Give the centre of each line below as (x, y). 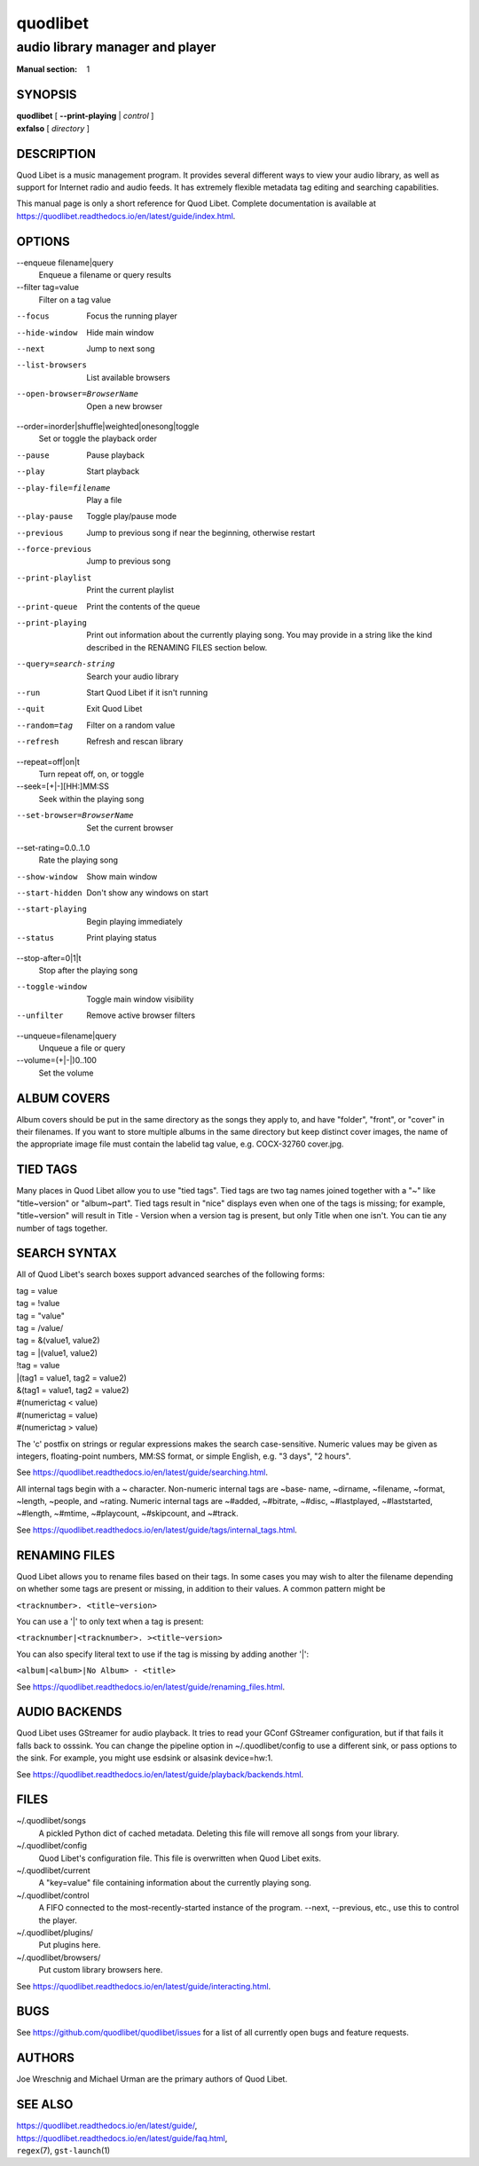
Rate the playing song (79, 860)
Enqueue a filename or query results (105, 275)
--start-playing (52, 909)
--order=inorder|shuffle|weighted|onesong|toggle (108, 426)
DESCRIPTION (56, 154)
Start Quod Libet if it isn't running (147, 693)
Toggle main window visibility (140, 999)
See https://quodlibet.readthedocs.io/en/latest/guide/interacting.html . (144, 1986)
